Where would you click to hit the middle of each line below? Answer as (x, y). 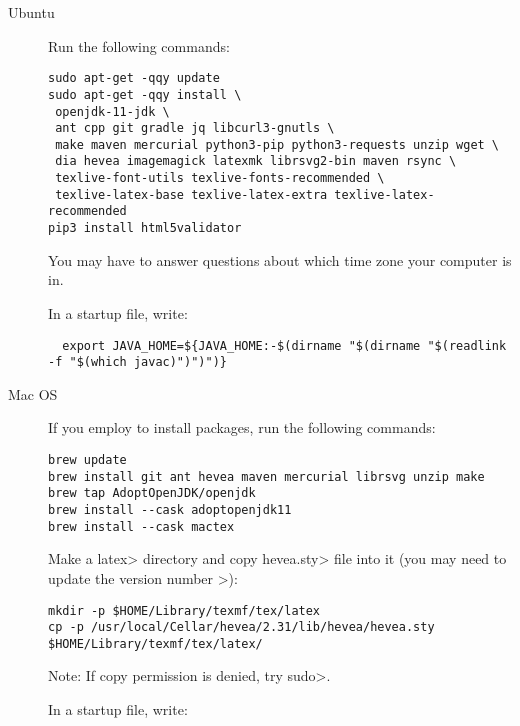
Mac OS (33, 393)
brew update (87, 460)
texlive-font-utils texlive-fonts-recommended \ (220, 178)
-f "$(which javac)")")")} (137, 362)
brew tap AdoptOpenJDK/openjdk (152, 493)
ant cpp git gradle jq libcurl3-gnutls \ (195, 128)
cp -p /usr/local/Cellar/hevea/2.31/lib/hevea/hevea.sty (241, 627)
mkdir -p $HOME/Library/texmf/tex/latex (184, 610)
